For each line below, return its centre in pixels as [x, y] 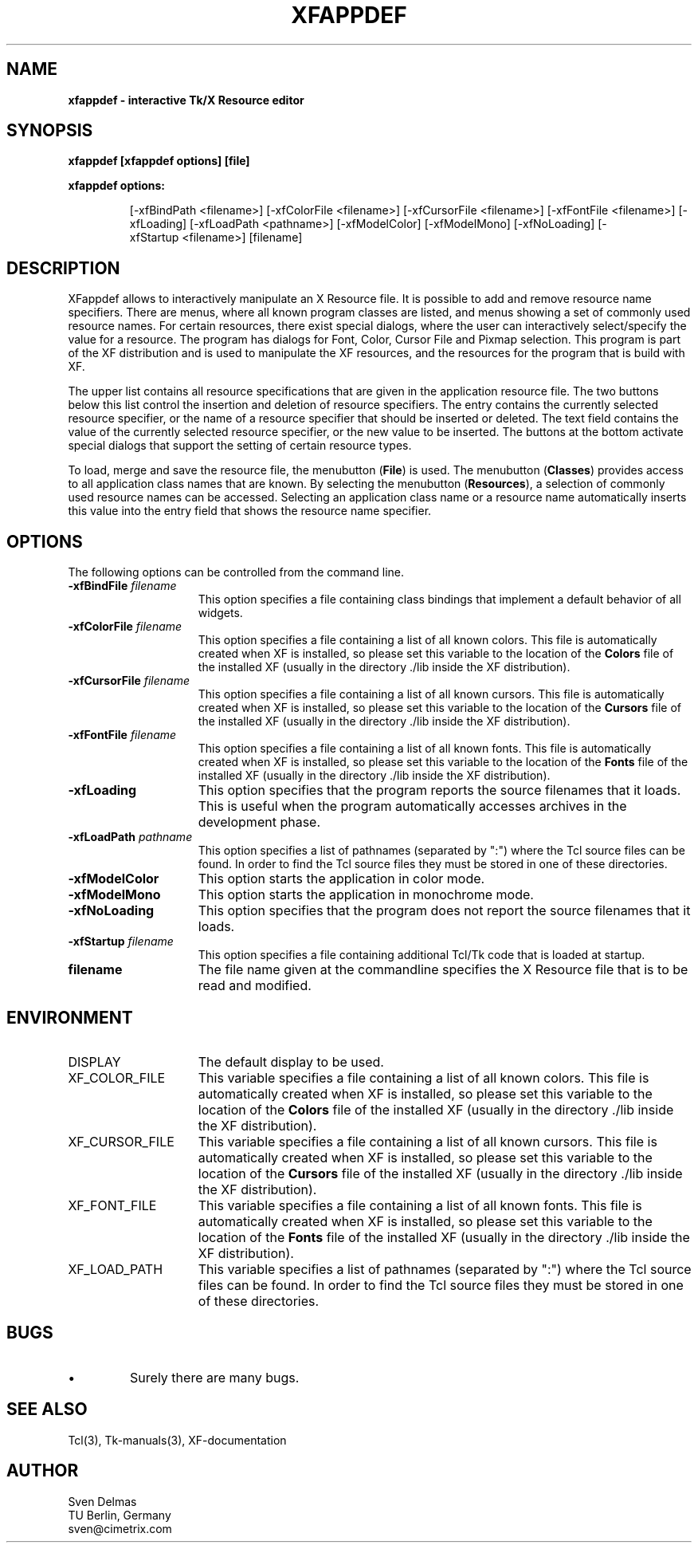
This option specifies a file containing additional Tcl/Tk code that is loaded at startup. [422, 955]
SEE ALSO [47, 1409]
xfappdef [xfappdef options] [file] [159, 161]
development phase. [259, 822]
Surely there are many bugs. [215, 1377]
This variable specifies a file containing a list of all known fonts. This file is [420, 1205]
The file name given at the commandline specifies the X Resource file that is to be [443, 970]
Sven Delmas [102, 1501]
